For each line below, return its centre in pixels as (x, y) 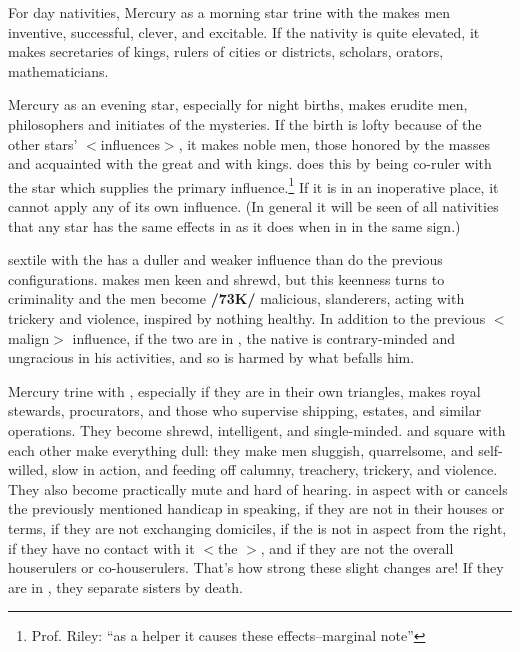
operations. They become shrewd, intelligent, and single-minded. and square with (257, 429)
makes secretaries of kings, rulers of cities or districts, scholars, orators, (226, 51)
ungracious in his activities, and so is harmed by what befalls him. (211, 357)
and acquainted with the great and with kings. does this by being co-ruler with (250, 163)
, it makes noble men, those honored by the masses (334, 143)
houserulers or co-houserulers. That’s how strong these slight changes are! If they (256, 567)
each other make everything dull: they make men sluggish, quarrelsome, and (241, 449)
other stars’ (43, 143)
